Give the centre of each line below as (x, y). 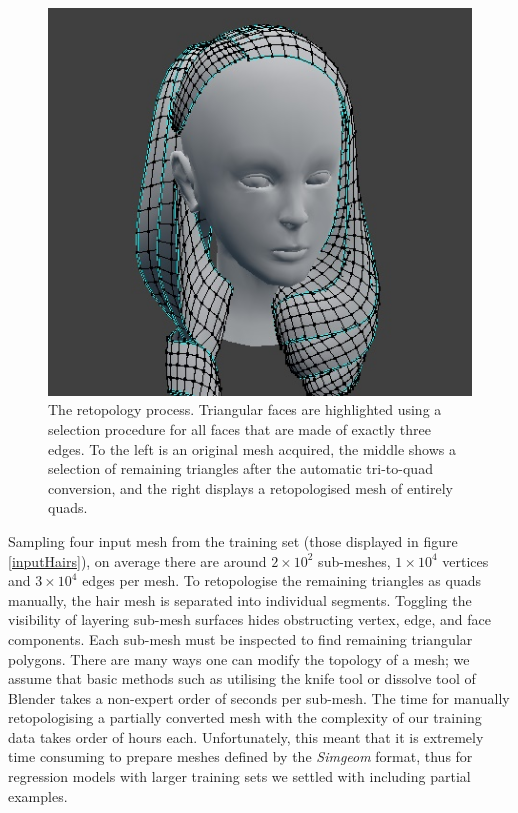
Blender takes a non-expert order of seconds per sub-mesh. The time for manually (259, 697)
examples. (38, 795)
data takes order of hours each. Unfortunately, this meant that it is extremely (246, 736)
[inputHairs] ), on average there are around (137, 560)
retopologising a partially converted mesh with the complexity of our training (245, 717)
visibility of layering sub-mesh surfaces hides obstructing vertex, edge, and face (249, 619)
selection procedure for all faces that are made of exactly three (239, 428)
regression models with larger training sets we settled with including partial (239, 776)
